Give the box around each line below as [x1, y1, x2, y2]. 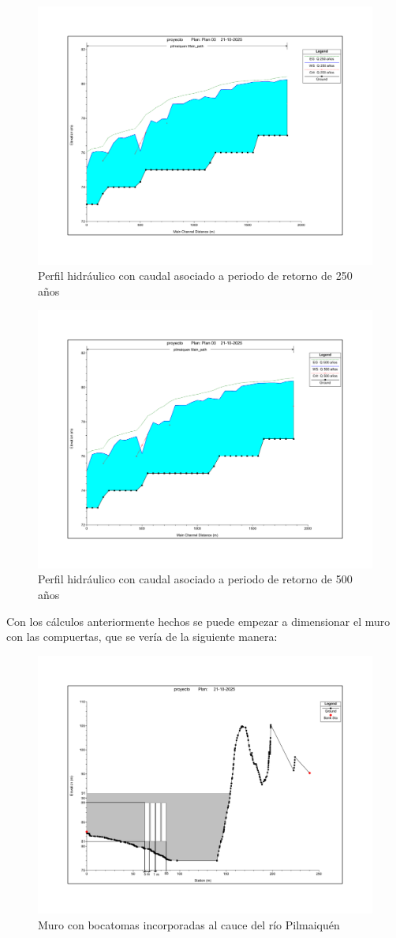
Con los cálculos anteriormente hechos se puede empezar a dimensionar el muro [6, 612, 390, 629]
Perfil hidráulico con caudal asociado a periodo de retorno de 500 [38, 571, 353, 587]
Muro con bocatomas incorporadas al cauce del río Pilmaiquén [38, 916, 340, 932]
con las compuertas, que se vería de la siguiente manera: [6, 628, 278, 645]
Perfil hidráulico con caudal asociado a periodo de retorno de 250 [38, 267, 353, 284]
